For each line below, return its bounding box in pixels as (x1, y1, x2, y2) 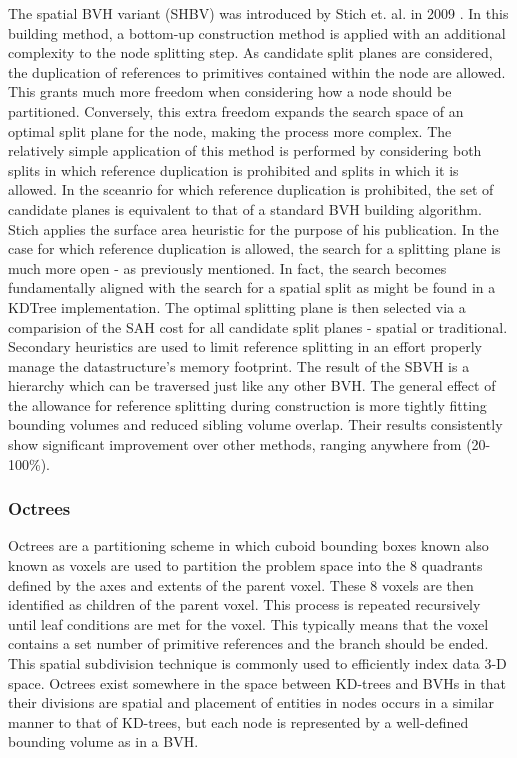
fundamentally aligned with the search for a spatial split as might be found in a (8, 277, 496, 298)
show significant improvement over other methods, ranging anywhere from (8, 434, 462, 455)
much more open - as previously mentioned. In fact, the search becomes (8, 257, 447, 278)
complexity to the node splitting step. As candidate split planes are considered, (8, 42, 493, 63)
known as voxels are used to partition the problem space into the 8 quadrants (8, 555, 483, 576)
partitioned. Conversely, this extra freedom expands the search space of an (8, 100, 464, 121)
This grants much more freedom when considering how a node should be (8, 81, 452, 102)
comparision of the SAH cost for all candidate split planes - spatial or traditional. (8, 316, 508, 337)
